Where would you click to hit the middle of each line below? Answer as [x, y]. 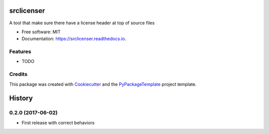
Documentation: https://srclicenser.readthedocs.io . [74, 39]
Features [20, 52]
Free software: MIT [41, 32]
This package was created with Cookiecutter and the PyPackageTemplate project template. [103, 84]
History [21, 99]
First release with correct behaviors [58, 123]
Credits [18, 74]
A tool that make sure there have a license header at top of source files [82, 23]
